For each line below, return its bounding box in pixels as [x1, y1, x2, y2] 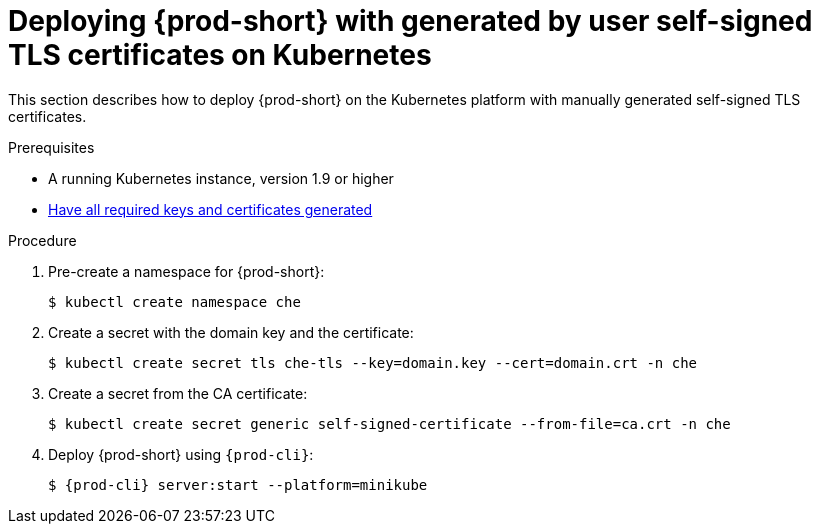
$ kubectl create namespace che [48, 293, 301, 310]
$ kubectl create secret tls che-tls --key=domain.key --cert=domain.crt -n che [48, 354, 698, 371]
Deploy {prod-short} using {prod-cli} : [48, 445, 314, 463]
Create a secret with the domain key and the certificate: [48, 323, 414, 341]
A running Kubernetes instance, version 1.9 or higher [48, 169, 394, 187]
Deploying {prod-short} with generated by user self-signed [8, 4, 813, 38]
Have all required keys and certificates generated [48, 200, 373, 218]
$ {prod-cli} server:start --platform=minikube [48, 476, 428, 493]
